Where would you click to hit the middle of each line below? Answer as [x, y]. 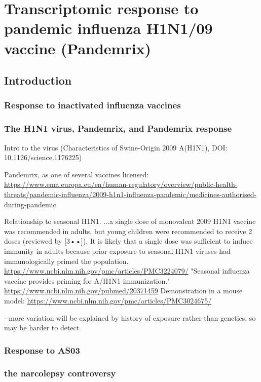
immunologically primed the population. [66, 261]
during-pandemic [30, 204]
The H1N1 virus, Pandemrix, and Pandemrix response [118, 128]
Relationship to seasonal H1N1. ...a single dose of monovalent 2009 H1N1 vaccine [130, 221]
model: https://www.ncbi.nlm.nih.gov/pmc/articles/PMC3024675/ [108, 300]
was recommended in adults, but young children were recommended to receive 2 [128, 231]
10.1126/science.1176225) [43, 157]
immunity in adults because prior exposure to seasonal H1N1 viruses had [117, 251]
